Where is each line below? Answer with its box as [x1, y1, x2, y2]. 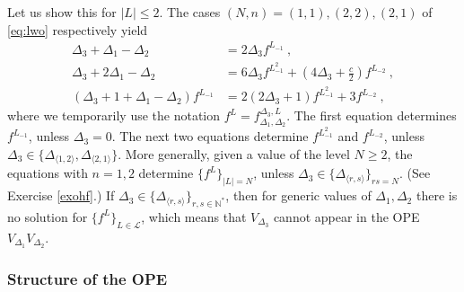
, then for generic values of [225, 186, 372, 205]
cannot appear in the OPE [273, 207, 420, 226]
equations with [7, 164, 88, 182]
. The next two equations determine [111, 127, 309, 146]
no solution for [7, 207, 88, 226]
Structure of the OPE [7, 267, 168, 289]
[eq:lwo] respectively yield [7, 20, 148, 39]
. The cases [159, 3, 221, 21]
